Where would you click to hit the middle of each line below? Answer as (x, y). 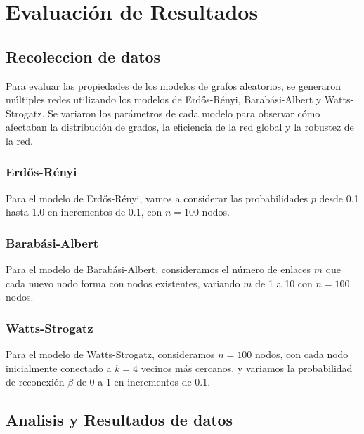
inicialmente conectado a (59, 368)
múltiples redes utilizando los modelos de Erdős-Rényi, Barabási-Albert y (164, 99)
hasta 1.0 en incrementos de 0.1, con (84, 212)
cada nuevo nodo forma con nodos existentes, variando (123, 283)
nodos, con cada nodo (302, 354)
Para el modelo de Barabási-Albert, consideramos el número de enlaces (158, 269)
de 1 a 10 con (284, 283)
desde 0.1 (339, 198)
